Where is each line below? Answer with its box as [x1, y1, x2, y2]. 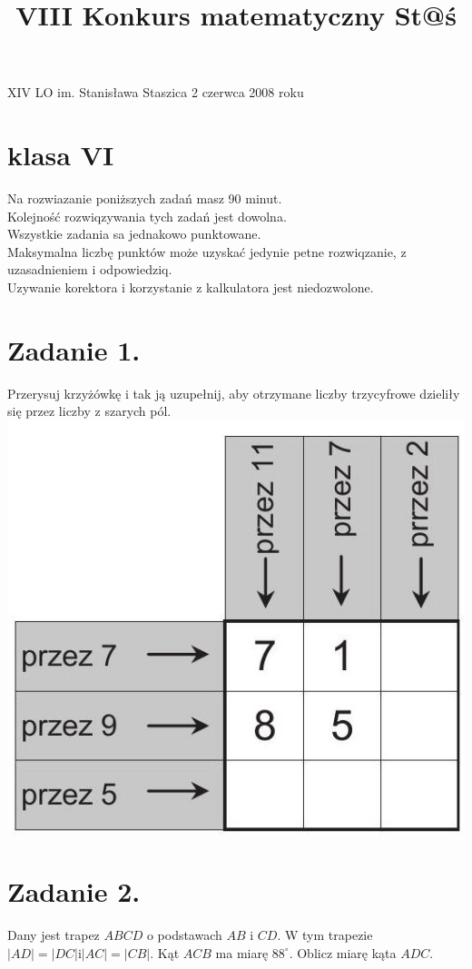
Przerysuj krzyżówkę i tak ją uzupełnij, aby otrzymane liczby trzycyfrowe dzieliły [7, 383, 460, 402]
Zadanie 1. [7, 331, 141, 368]
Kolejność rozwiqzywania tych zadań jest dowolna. [7, 206, 287, 225]
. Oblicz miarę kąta [289, 943, 397, 962]
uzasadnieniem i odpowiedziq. [7, 260, 172, 279]
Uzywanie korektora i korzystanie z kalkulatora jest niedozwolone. [7, 278, 374, 297]
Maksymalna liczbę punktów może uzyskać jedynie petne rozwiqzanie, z [7, 242, 407, 261]
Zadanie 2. [7, 873, 141, 910]
